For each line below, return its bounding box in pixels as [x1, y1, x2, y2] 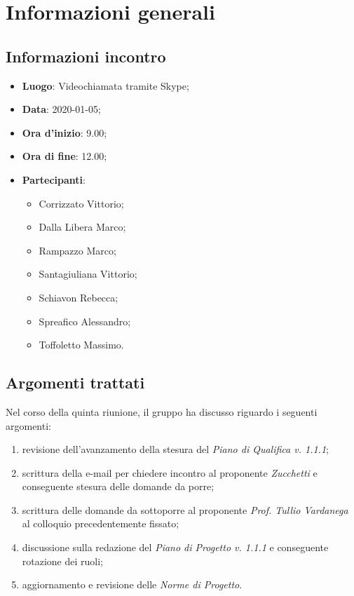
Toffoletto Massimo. [39, 337, 124, 352]
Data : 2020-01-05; [22, 102, 101, 116]
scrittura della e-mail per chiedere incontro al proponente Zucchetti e [22, 465, 318, 480]
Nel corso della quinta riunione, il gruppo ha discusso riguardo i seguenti [6, 404, 318, 419]
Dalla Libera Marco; [39, 219, 126, 234]
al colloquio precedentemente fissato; [22, 516, 179, 531]
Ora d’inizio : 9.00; [22, 125, 107, 140]
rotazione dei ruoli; [22, 553, 104, 568]
